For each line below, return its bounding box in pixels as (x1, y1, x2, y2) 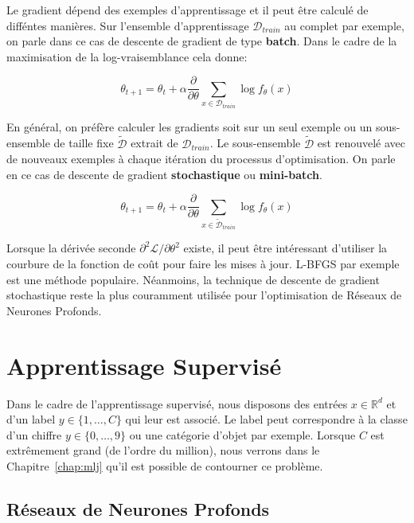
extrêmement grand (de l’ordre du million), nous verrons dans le (6, 442, 320, 459)
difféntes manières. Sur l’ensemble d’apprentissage (6, 17, 249, 33)
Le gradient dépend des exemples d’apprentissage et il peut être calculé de (6, 2, 369, 18)
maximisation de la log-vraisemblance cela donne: (6, 48, 248, 64)
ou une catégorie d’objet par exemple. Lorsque (129, 426, 356, 443)
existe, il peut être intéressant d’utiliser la (183, 240, 388, 256)
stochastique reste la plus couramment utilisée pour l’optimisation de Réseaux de (6, 287, 402, 303)
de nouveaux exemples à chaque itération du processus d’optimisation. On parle (6, 150, 396, 167)
